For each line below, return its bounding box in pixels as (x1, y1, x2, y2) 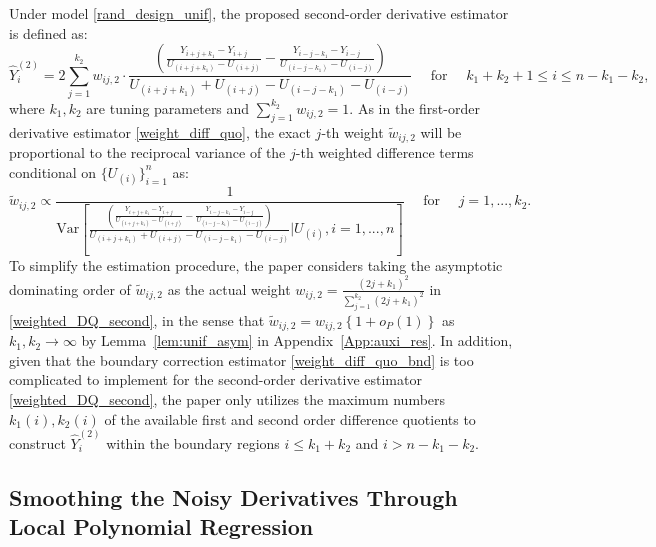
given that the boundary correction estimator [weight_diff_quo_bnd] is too (9, 349, 474, 370)
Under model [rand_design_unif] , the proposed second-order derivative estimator (9, 3, 509, 23)
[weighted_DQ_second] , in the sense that (9, 309, 265, 330)
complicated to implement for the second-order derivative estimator (9, 369, 422, 390)
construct (9, 432, 66, 453)
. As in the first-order (349, 97, 480, 118)
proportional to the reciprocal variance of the (9, 142, 286, 163)
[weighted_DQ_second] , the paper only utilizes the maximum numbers (9, 388, 446, 409)
